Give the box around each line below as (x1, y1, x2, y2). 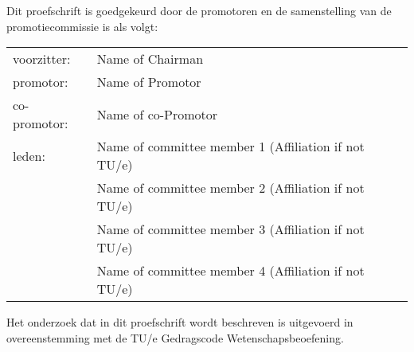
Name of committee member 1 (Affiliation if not (96, 137, 365, 156)
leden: (13, 146, 45, 165)
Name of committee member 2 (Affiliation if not (96, 178, 365, 198)
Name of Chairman (96, 49, 204, 68)
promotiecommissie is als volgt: (6, 18, 158, 34)
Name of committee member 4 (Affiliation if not (96, 261, 365, 280)
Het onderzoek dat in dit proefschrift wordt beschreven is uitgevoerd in (6, 314, 353, 330)
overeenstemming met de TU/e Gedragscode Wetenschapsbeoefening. (6, 329, 344, 346)
